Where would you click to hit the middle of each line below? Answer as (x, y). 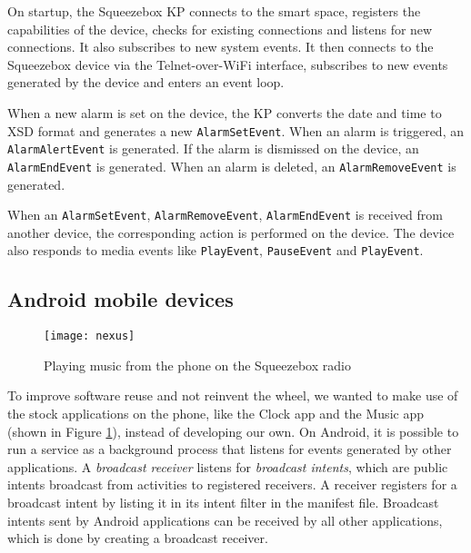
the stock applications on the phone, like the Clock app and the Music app (215, 414)
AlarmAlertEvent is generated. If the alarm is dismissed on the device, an (213, 148)
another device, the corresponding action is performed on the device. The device (231, 232)
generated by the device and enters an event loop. (146, 82)
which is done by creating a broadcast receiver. (138, 538)
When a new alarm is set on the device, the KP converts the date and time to (225, 112)
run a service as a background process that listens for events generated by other (230, 449)
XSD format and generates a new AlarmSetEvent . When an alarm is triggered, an (235, 130)
